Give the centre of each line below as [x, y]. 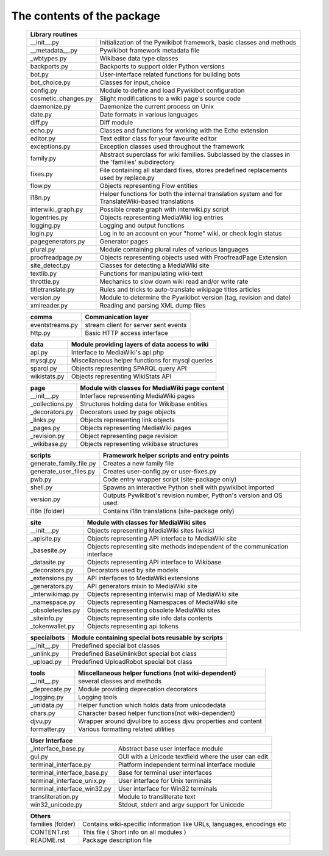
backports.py [49, 66]
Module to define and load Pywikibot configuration [172, 90]
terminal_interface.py [61, 764]
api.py [39, 352]
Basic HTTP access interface [127, 333]
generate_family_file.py [63, 463]
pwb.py [41, 479]
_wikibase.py [49, 444]
